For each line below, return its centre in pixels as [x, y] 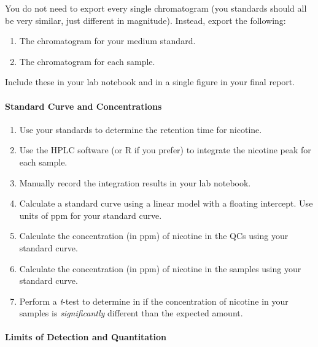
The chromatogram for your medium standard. [107, 41]
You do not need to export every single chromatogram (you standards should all [156, 8]
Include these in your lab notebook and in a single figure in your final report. [150, 82]
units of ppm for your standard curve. [91, 215]
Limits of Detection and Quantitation [86, 337]
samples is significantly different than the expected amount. [131, 313]
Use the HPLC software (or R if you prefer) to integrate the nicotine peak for [165, 150]
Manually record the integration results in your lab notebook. [135, 182]
